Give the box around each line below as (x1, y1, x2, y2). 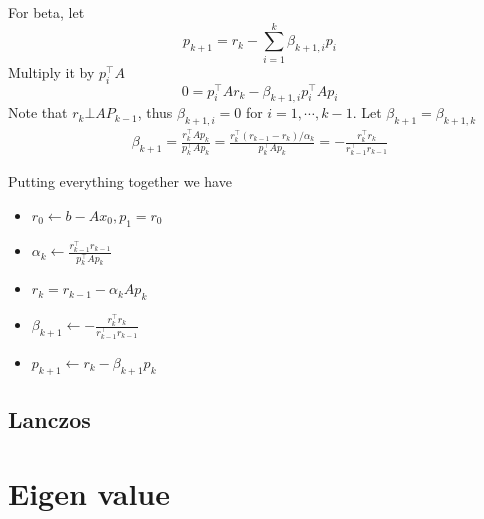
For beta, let (8, 2, 85, 22)
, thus (137, 102, 173, 123)
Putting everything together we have (8, 171, 232, 192)
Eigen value (8, 472, 171, 513)
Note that (8, 102, 68, 123)
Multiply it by (8, 61, 95, 82)
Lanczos (8, 404, 91, 435)
